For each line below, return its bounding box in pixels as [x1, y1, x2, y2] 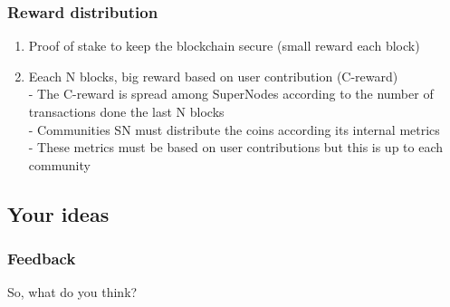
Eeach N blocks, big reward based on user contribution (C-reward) [28, 66, 398, 85]
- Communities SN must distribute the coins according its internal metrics [28, 120, 440, 139]
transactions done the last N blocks [28, 102, 225, 120]
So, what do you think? [7, 283, 138, 302]
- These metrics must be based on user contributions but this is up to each [28, 138, 444, 157]
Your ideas [7, 199, 110, 227]
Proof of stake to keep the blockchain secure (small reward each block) [28, 36, 420, 55]
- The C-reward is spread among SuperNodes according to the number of [28, 84, 434, 103]
